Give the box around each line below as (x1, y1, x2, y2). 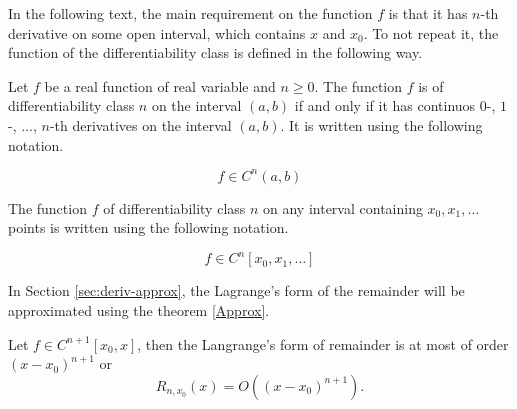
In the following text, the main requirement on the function (8, 3, 373, 23)
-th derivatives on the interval (49, 114, 232, 135)
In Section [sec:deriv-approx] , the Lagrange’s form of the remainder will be (8, 280, 465, 301)
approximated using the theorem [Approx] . (8, 299, 270, 320)
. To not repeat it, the (363, 22, 499, 43)
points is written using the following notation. (8, 217, 289, 238)
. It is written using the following (280, 114, 483, 135)
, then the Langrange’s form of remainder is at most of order (137, 333, 509, 354)
